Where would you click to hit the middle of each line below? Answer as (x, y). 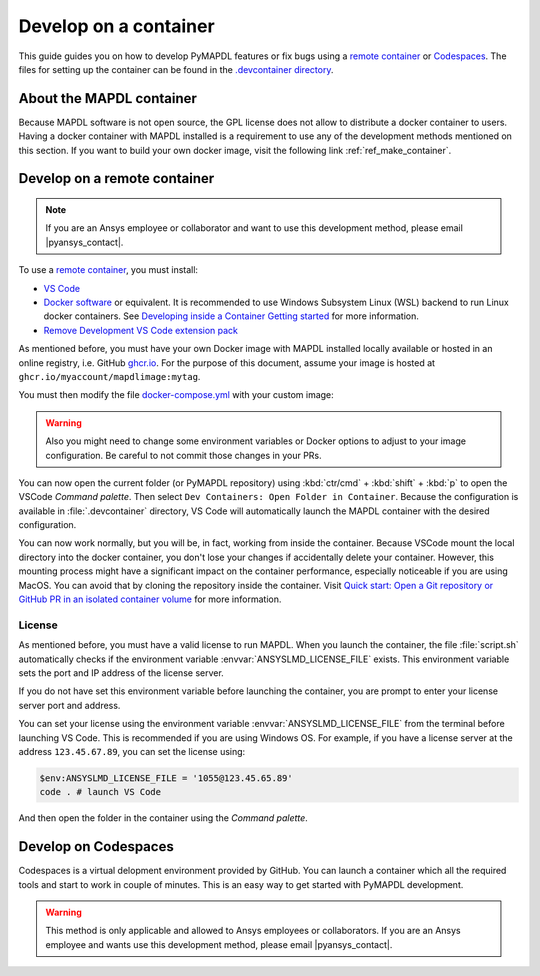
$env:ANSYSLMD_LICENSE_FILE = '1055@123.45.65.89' (166, 778)
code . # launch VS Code (100, 792)
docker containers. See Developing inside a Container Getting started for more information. (231, 316)
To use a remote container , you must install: (108, 270)
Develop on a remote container (116, 178)
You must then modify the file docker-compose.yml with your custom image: (176, 395)
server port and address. (69, 705)
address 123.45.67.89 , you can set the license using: (132, 751)
